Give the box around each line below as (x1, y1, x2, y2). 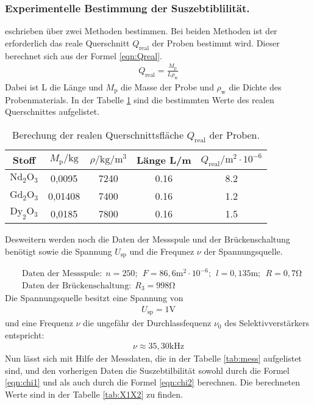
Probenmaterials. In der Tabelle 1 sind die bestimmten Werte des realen (5, 93, 274, 106)
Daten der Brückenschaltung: (22, 281, 132, 290)
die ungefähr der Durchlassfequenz (83, 316, 212, 329)
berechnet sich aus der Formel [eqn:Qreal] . (5, 49, 162, 62)
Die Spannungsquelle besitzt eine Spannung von (5, 291, 184, 304)
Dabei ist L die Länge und (5, 80, 103, 93)
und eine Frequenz (5, 316, 73, 329)
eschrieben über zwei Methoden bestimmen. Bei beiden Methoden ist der (5, 24, 277, 37)
